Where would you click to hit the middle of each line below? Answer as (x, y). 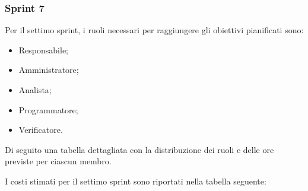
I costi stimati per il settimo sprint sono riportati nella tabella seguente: (136, 181)
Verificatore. (41, 130)
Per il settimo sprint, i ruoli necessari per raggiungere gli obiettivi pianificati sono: (154, 30)
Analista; (35, 90)
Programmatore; (48, 109)
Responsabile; (43, 50)
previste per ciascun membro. (58, 161)
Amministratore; (49, 70)
